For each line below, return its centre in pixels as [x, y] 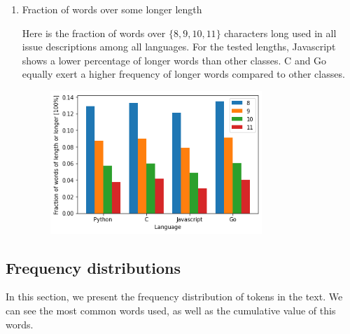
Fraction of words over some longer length [112, 9]
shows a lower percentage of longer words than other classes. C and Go [174, 60]
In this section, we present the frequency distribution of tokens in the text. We [174, 297]
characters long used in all [280, 33]
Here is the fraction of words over [94, 33]
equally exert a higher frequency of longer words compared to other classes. [183, 74]
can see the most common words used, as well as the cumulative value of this [171, 310]
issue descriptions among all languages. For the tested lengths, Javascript [179, 47]
